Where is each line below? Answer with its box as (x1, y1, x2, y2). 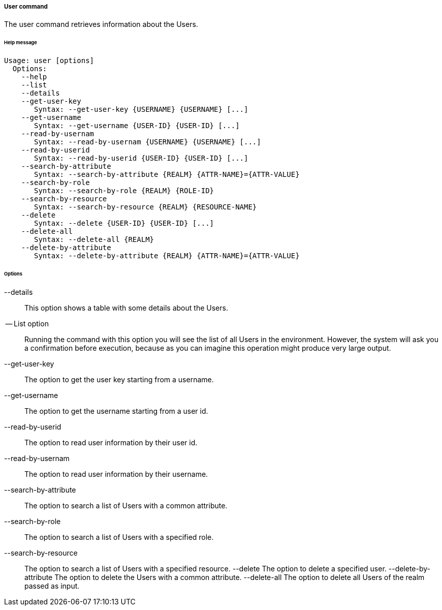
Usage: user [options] (4, 56, 94, 65)
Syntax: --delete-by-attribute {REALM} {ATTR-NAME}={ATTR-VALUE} (34, 252, 300, 260)
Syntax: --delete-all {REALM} (34, 235, 154, 244)
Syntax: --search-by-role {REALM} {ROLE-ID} (34, 187, 214, 195)
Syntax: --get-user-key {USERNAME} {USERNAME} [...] (34, 105, 248, 114)
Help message (4, 40, 37, 46)
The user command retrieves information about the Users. (4, 20, 198, 29)
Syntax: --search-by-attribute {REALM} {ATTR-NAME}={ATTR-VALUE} (34, 170, 300, 179)
